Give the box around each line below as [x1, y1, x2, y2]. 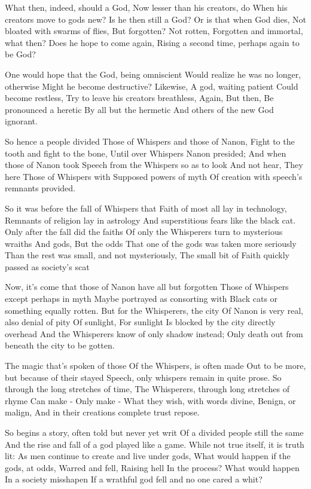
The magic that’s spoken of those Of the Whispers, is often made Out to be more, [5, 359, 306, 372]
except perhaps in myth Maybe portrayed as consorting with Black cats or [5, 292, 278, 305]
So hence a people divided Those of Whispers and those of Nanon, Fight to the [5, 135, 295, 147]
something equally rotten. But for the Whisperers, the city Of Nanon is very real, [5, 304, 303, 316]
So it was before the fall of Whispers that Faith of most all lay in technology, [5, 201, 287, 214]
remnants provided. [5, 182, 76, 194]
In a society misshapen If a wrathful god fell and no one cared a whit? [5, 473, 263, 485]
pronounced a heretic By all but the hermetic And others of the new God [5, 103, 274, 115]
